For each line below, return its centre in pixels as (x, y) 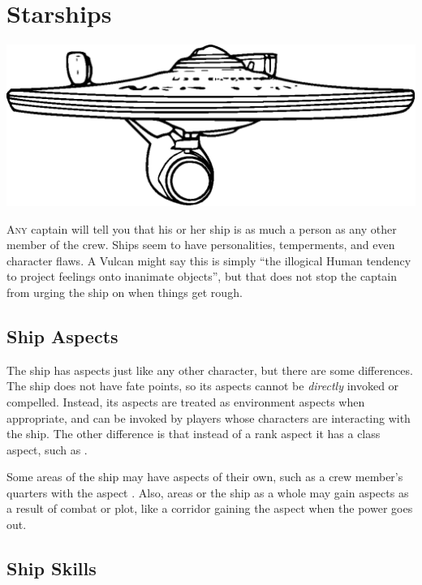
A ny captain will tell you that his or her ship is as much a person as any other (202, 228)
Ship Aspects (62, 336)
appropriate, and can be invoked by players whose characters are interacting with (209, 417)
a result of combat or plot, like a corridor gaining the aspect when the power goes (210, 508)
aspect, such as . (47, 449)
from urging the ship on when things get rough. (125, 292)
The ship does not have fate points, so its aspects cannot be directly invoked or (203, 386)
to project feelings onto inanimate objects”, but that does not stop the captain (202, 276)
